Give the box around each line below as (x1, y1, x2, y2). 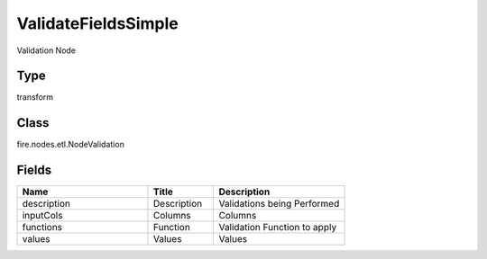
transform (16, 92, 54, 103)
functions (22, 221, 63, 234)
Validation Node (16, 45, 77, 56)
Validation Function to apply (218, 221, 337, 234)
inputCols (22, 210, 63, 222)
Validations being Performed (218, 198, 340, 210)
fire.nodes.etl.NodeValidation (16, 139, 125, 150)
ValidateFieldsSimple (16, 13, 179, 33)
